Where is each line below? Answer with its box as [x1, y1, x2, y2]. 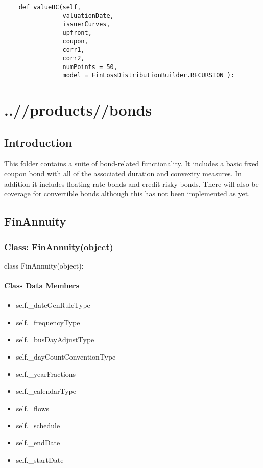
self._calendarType [16, 386, 76, 396]
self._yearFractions [16, 368, 76, 379]
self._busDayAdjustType [16, 334, 94, 345]
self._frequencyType [16, 317, 80, 327]
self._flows [16, 403, 50, 413]
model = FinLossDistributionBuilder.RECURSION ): [62, 72, 235, 79]
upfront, [62, 29, 92, 36]
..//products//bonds [4, 99, 152, 120]
